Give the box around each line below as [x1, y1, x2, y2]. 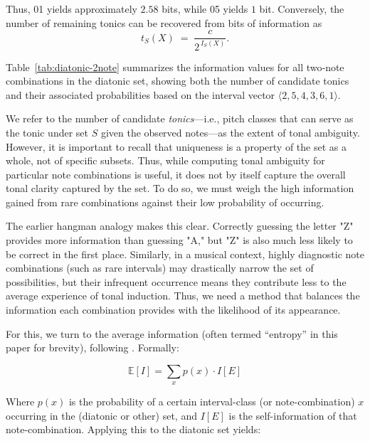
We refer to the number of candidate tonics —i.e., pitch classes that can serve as [6, 111, 354, 126]
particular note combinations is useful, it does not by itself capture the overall [6, 166, 346, 181]
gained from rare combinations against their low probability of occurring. [6, 194, 324, 209]
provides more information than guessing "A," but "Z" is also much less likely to [6, 233, 353, 248]
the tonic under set [6, 124, 89, 139]
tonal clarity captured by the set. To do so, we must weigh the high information [6, 181, 354, 196]
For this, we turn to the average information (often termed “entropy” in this [6, 326, 338, 341]
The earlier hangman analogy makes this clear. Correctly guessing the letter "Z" [6, 218, 354, 233]
